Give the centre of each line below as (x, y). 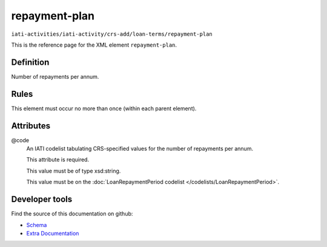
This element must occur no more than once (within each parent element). (104, 108)
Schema (37, 225)
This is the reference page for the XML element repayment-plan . (94, 45)
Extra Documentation (53, 233)
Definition (30, 62)
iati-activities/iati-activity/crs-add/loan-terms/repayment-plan (112, 34)
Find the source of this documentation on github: (72, 214)
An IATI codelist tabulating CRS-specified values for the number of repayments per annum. (140, 149)
